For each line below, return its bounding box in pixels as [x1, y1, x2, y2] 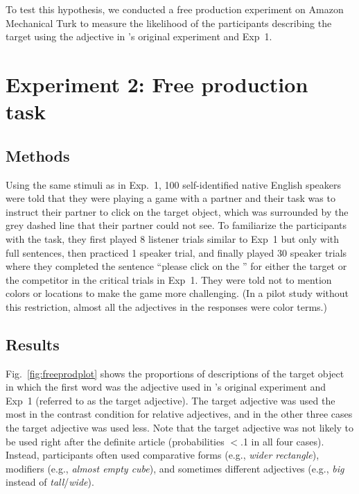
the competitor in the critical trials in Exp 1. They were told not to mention [6, 272, 332, 287]
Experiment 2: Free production [6, 69, 308, 98]
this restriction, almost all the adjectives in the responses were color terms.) [6, 299, 327, 314]
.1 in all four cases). [240, 434, 324, 448]
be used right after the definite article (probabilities [6, 434, 225, 448]
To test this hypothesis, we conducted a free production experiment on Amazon [6, 2, 344, 16]
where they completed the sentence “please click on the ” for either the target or [6, 259, 347, 273]
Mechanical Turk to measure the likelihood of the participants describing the [6, 15, 332, 30]
